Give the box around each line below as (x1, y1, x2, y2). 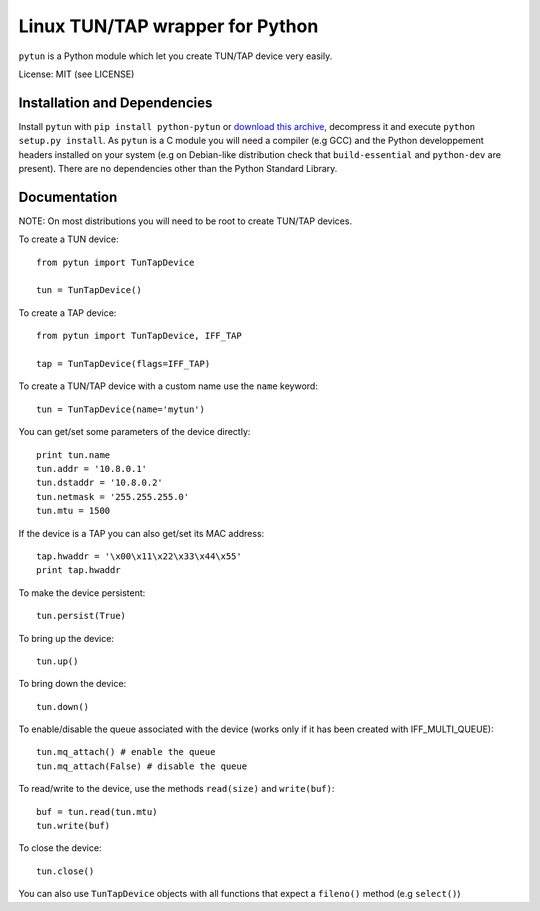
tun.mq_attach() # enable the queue (36, 746, 216, 758)
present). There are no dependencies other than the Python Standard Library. (18, 163, 338, 175)
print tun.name (36, 449, 111, 460)
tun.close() (36, 865, 95, 877)
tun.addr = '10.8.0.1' (36, 463, 148, 474)
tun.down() (36, 701, 90, 712)
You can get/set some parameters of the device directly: (18, 426, 251, 438)
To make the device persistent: (18, 586, 146, 599)
